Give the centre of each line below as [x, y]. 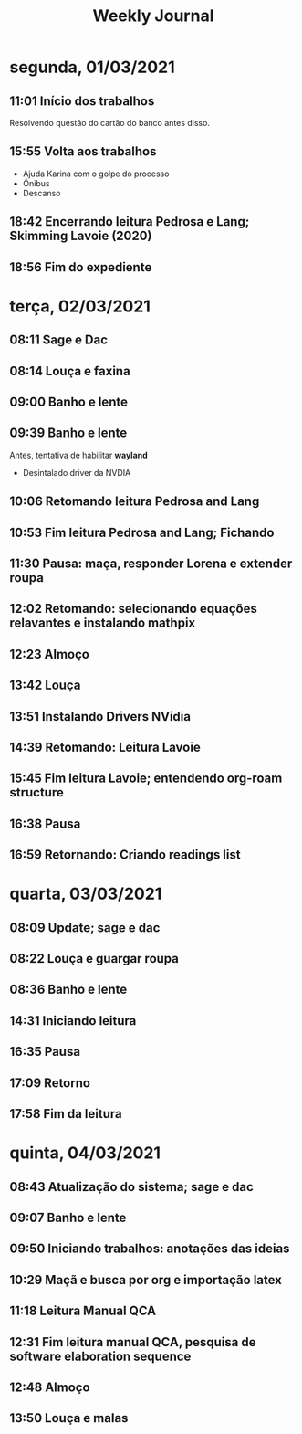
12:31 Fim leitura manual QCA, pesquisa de [133, 1342]
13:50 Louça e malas [69, 1418]
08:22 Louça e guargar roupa [94, 959]
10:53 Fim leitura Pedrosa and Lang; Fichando [142, 532]
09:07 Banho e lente [68, 1217]
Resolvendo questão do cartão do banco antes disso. [109, 123]
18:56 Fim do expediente [81, 267]
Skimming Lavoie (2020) [81, 236]
